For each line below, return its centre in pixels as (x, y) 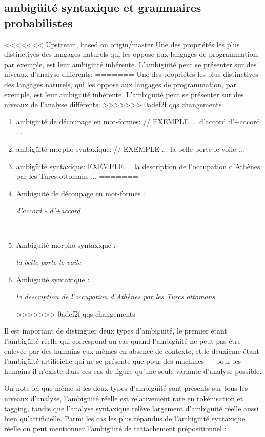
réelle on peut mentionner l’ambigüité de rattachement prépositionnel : (115, 428)
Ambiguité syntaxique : (53, 279)
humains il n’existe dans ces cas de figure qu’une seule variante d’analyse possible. (133, 371)
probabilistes (38, 22)
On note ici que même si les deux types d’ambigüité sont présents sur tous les (126, 388)
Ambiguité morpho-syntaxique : (66, 245)
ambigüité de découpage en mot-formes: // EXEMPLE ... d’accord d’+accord (138, 121)
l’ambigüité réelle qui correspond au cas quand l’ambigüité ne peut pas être (123, 341)
